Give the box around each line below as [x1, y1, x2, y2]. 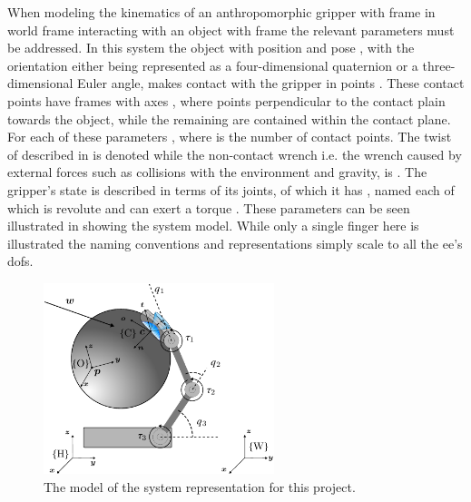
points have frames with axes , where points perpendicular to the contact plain [7, 91, 446, 110]
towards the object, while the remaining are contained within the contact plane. [7, 109, 451, 128]
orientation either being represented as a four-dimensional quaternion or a [7, 55, 418, 74]
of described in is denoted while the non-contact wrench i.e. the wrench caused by [7, 144, 462, 163]
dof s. [7, 251, 34, 271]
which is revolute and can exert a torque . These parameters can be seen [7, 198, 410, 217]
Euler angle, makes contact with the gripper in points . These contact [77, 74, 465, 93]
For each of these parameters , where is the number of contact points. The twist [7, 127, 452, 146]
